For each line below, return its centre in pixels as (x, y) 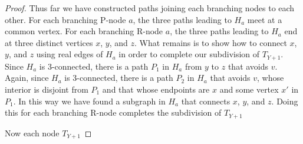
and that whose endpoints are (156, 89)
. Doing (285, 101)
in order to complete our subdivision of (189, 54)
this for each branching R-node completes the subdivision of (113, 112)
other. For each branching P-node (65, 19)
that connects (206, 101)
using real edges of (70, 54)
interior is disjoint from (47, 89)
